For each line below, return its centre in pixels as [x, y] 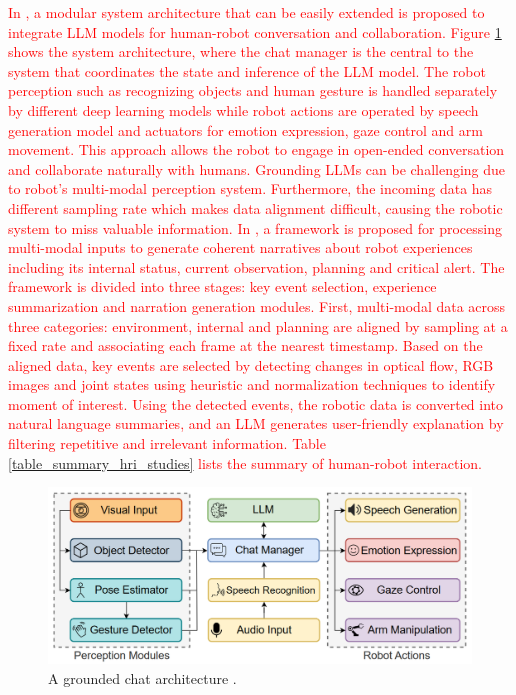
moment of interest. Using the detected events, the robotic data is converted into [256, 403]
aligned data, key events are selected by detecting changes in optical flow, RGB [251, 364]
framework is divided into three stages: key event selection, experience [222, 286]
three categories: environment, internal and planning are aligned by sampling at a [258, 325]
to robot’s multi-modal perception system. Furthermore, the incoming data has [250, 188]
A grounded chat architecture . [142, 677]
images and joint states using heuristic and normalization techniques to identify [252, 384]
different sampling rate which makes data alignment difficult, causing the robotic [255, 207]
